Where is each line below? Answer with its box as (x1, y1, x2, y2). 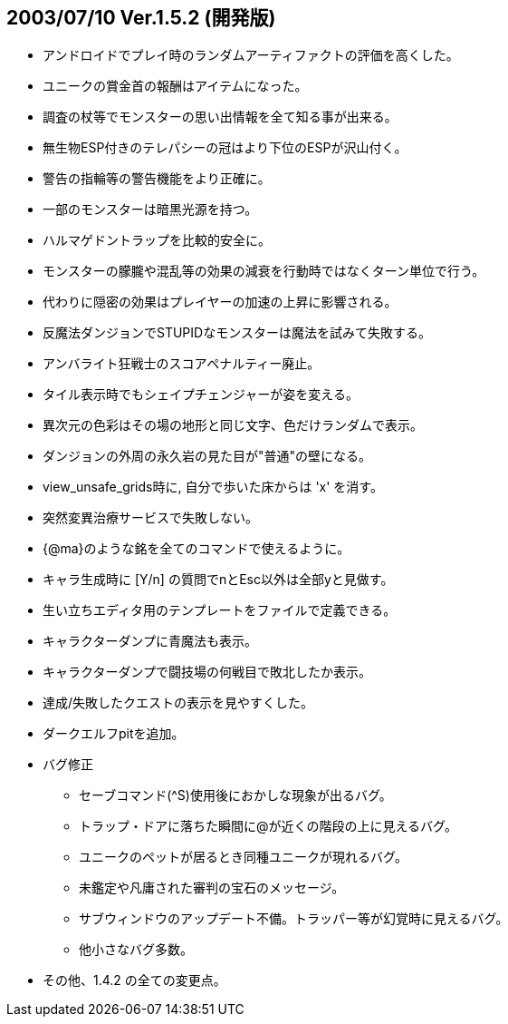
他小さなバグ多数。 (79, 941, 193, 958)
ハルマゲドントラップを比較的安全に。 (43, 232, 271, 249)
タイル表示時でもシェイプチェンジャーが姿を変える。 (43, 386, 359, 403)
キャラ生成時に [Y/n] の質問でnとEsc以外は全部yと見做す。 (43, 571, 394, 588)
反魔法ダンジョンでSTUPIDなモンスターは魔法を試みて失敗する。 (43, 325, 431, 341)
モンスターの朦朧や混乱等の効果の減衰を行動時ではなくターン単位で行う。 (43, 263, 485, 279)
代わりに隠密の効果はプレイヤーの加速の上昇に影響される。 (43, 294, 398, 310)
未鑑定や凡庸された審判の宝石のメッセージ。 (79, 880, 345, 896)
